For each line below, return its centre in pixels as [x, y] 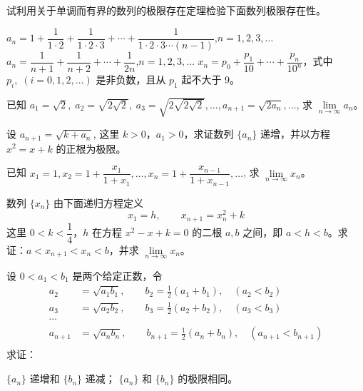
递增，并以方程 [295, 134]
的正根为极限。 [91, 148]
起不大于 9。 [211, 79]
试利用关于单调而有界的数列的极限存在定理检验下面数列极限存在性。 [166, 10]
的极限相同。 [208, 379]
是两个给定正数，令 [117, 276]
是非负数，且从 [131, 79]
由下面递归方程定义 [99, 202]
